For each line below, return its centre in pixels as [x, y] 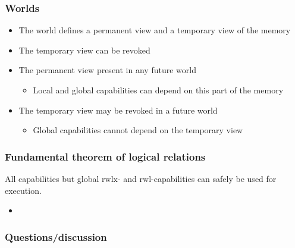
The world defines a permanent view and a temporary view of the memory [155, 30]
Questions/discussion [56, 236]
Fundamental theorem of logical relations [105, 156]
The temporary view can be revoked [84, 50]
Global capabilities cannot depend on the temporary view [138, 130]
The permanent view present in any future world [107, 70]
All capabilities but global [52, 178]
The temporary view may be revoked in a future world [118, 110]
